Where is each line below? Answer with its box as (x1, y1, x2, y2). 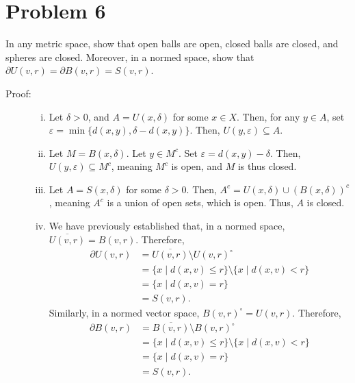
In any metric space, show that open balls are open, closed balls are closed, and (5, 36, 339, 51)
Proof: (5, 86, 31, 100)
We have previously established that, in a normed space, (49, 219, 285, 233)
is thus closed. (237, 159, 297, 173)
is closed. (306, 195, 345, 210)
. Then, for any (237, 109, 300, 123)
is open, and (171, 159, 222, 173)
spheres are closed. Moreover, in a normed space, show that (5, 49, 254, 64)
